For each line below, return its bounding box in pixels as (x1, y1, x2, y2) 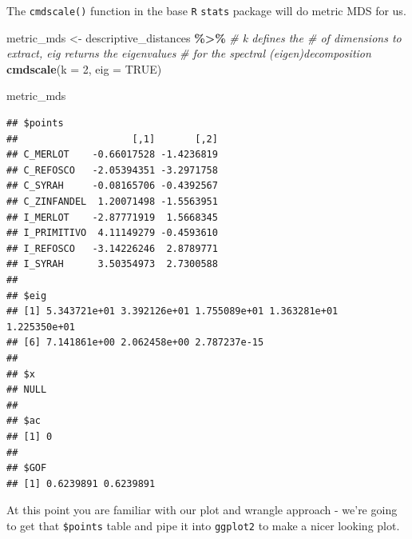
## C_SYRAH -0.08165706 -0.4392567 (6, 180, 218, 192)
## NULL (6, 384, 47, 396)
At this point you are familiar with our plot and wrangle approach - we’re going (6, 501, 398, 518)
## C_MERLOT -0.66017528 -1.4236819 (6, 149, 218, 161)
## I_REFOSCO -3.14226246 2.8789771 (6, 242, 218, 254)
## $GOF (6, 462, 47, 474)
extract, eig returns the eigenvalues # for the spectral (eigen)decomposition (6, 45, 371, 62)
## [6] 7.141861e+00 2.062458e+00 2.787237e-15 (6, 337, 264, 349)
